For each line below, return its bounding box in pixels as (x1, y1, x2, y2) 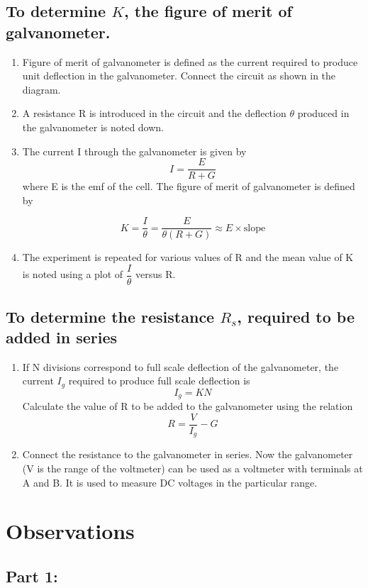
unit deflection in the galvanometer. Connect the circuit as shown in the (22, 68, 336, 83)
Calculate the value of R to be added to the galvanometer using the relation (22, 399, 353, 414)
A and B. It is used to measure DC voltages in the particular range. (22, 475, 318, 489)
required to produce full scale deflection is (68, 373, 250, 388)
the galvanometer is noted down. (22, 119, 165, 134)
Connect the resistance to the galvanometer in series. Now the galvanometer (22, 447, 353, 462)
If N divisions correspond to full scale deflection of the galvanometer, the (22, 359, 339, 374)
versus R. (135, 267, 176, 282)
